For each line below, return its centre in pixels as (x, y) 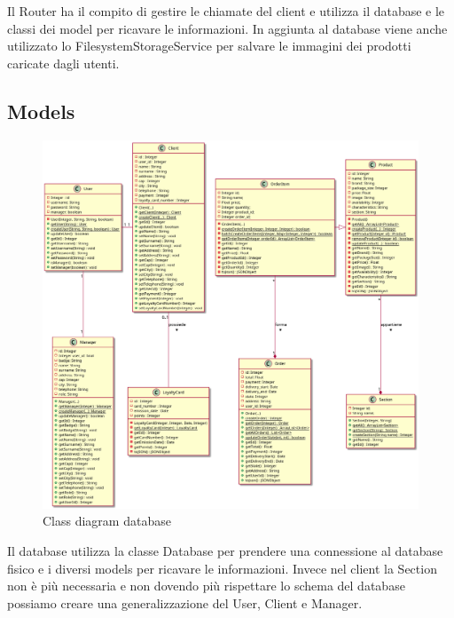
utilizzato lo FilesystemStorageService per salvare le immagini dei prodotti (209, 46)
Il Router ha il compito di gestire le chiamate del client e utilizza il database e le (226, 11)
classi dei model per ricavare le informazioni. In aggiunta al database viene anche (227, 28)
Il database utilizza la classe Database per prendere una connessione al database (225, 551)
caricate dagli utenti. (63, 63)
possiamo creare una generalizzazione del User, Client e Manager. (185, 602)
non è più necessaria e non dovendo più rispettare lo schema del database (206, 586)
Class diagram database (107, 521)
